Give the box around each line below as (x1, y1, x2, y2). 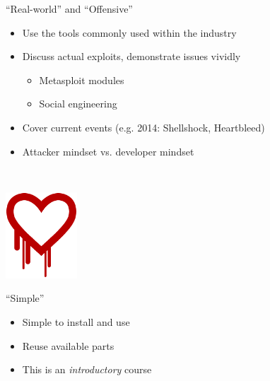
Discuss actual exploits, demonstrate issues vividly (22, 49, 241, 64)
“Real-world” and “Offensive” (6, 1, 133, 16)
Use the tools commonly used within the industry (22, 25, 237, 40)
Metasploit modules (39, 72, 124, 87)
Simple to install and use (22, 315, 130, 329)
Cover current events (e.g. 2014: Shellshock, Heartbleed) (22, 119, 265, 134)
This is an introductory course (22, 362, 152, 377)
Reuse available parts (22, 338, 115, 353)
